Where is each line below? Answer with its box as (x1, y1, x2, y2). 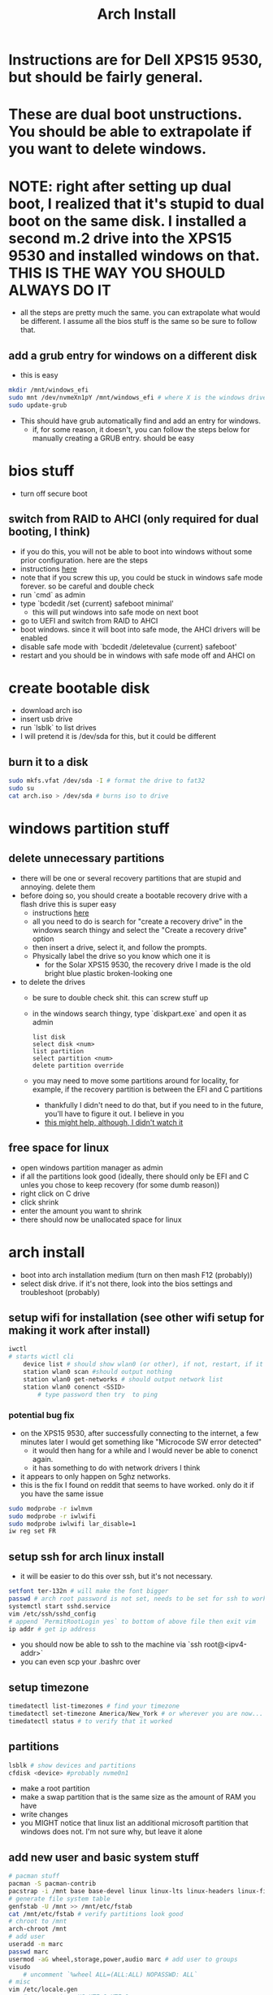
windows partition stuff (8, 820, 170, 838)
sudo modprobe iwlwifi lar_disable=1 (8, 1520, 136, 1528)
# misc (8, 1978, 31, 1986)
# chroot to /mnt (8, 1918, 67, 1926)
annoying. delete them (19, 882, 96, 891)
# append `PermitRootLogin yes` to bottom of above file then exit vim (8, 1617, 256, 1625)
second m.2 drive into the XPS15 (8, 229, 232, 247)
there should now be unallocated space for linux (19, 1214, 182, 1224)
